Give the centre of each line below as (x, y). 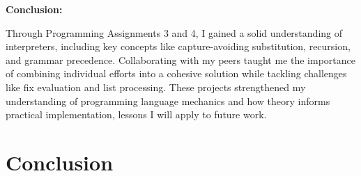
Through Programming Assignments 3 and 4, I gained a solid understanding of (174, 32)
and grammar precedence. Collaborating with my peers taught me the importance (180, 59)
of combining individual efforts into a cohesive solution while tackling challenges (176, 73)
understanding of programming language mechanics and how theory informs (168, 101)
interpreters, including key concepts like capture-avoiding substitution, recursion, (178, 46)
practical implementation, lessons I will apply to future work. (136, 114)
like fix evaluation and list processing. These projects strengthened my (156, 87)
